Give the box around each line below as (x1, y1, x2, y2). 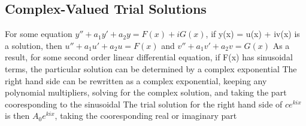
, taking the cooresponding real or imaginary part (54, 109, 237, 122)
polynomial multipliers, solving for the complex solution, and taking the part (5, 86, 287, 99)
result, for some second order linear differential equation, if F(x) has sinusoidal (5, 51, 293, 63)
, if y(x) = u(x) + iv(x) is (205, 27, 300, 40)
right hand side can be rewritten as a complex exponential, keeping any (5, 74, 267, 87)
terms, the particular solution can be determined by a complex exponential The (5, 62, 297, 75)
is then (5, 109, 30, 122)
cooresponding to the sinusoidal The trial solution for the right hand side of (5, 97, 283, 110)
